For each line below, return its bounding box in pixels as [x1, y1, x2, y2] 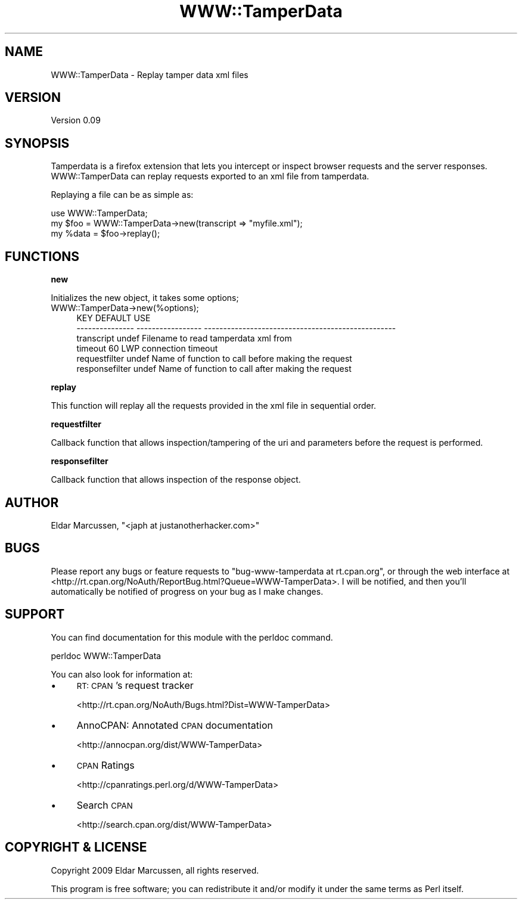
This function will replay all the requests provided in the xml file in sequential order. [51, 400, 377, 411]
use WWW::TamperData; [51, 208, 148, 219]
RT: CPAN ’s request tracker [76, 679, 194, 691]
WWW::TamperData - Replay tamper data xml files [51, 69, 248, 80]
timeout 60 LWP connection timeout [76, 343, 218, 354]
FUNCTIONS [5, 248, 80, 264]
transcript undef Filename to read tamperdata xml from [76, 333, 292, 344]
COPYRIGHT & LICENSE [5, 840, 147, 855]
